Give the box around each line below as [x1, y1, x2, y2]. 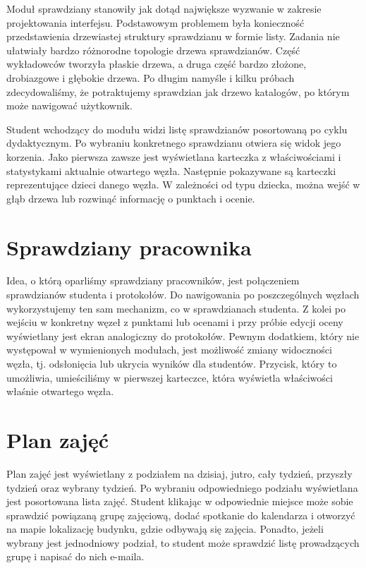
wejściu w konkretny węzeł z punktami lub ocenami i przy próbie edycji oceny [6, 315, 343, 330]
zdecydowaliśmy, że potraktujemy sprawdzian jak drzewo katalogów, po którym [6, 84, 350, 99]
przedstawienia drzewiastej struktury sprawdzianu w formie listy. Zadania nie [6, 29, 340, 44]
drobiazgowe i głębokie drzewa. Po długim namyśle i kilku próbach [6, 70, 295, 85]
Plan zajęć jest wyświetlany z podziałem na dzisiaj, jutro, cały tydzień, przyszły [6, 466, 353, 481]
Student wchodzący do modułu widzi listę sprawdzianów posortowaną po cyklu [6, 121, 348, 136]
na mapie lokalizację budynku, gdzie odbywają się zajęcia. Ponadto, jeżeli [6, 521, 324, 536]
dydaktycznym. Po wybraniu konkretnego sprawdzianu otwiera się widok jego [6, 135, 341, 150]
